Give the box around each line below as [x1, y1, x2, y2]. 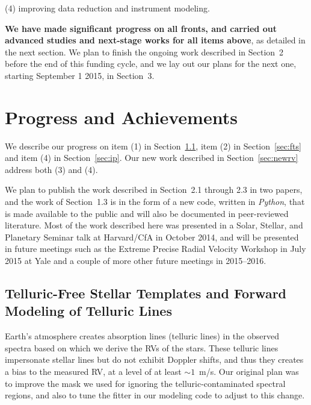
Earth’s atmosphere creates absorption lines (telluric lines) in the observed [5, 330, 279, 342]
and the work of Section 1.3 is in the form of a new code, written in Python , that [5, 195, 305, 208]
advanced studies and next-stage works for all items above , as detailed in [5, 34, 306, 46]
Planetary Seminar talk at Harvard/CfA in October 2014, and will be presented [5, 230, 299, 243]
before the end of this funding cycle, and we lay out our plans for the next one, [5, 57, 297, 70]
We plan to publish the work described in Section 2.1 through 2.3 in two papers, [5, 183, 303, 196]
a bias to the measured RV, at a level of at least [5, 365, 182, 377]
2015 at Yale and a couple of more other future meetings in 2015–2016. [5, 254, 266, 267]
